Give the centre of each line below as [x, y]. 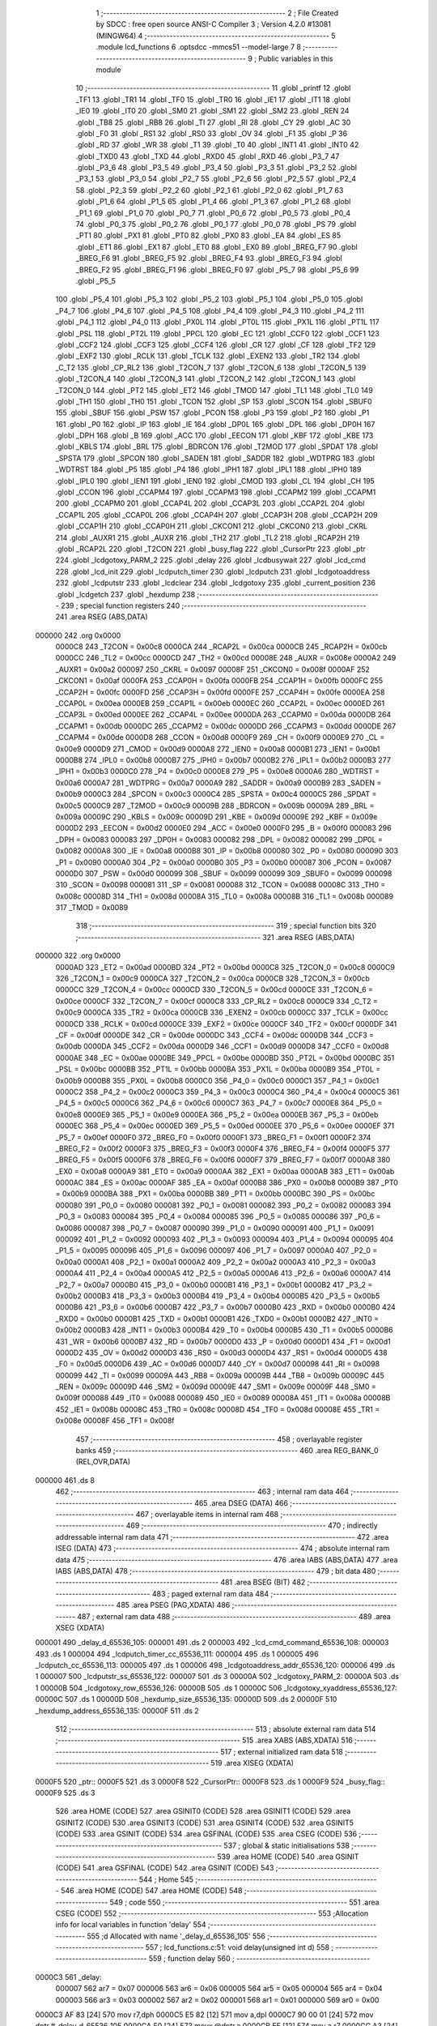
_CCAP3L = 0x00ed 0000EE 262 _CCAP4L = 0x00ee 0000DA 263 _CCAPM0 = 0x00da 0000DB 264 [223, 715]
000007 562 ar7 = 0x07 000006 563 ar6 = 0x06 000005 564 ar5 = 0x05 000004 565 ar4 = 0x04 [219, 1989]
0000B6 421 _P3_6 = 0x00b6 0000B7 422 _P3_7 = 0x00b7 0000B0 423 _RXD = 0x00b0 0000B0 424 [225, 1307]
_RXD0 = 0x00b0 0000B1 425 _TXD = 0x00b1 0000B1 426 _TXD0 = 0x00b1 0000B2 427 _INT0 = [217, 1319]
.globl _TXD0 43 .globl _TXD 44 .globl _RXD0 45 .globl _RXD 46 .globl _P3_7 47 [208, 156]
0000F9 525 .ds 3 [65, 1793]
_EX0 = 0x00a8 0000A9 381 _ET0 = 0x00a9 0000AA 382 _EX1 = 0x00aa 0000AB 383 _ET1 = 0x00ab [225, 1171]
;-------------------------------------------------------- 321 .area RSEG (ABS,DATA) [215, 937]
